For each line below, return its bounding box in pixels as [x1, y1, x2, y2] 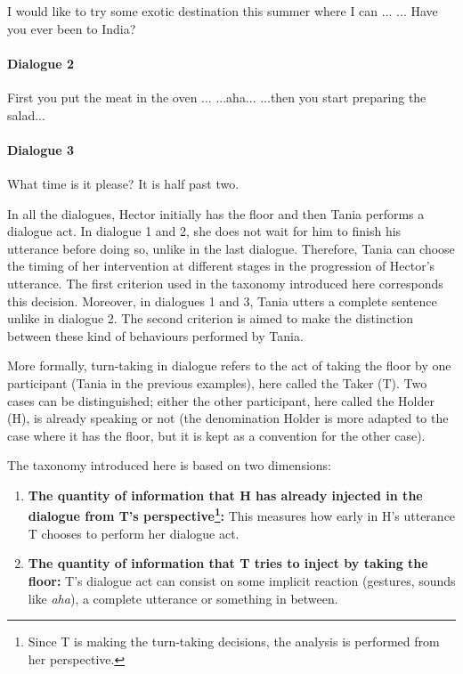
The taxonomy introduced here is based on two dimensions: [7, 456, 331, 475]
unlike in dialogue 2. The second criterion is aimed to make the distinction [7, 309, 414, 328]
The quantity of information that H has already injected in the [28, 485, 423, 504]
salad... [7, 105, 45, 124]
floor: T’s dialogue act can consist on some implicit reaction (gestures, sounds [28, 571, 456, 589]
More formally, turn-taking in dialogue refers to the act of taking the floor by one [7, 356, 451, 375]
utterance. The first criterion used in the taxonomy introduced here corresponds [7, 273, 443, 292]
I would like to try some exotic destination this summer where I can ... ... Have [7, 2, 438, 20]
